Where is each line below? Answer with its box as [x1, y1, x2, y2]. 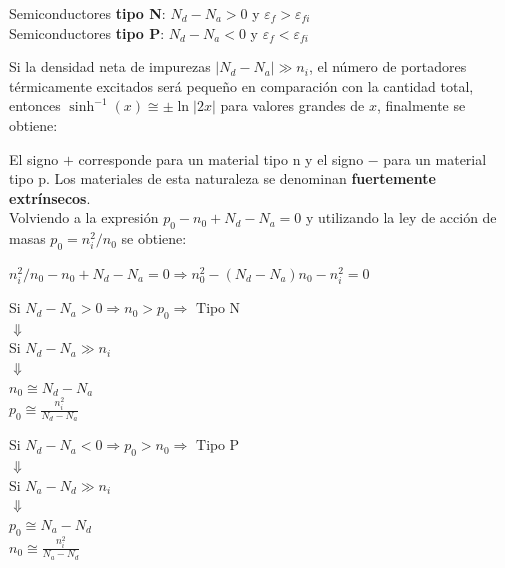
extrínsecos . [9, 187, 91, 208]
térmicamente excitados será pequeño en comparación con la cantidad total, [9, 75, 474, 96]
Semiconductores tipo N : [9, 3, 166, 23]
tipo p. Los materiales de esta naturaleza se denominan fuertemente [9, 168, 436, 189]
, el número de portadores [308, 56, 467, 77]
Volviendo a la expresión [9, 207, 159, 228]
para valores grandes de [220, 95, 365, 116]
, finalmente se [376, 95, 466, 116]
